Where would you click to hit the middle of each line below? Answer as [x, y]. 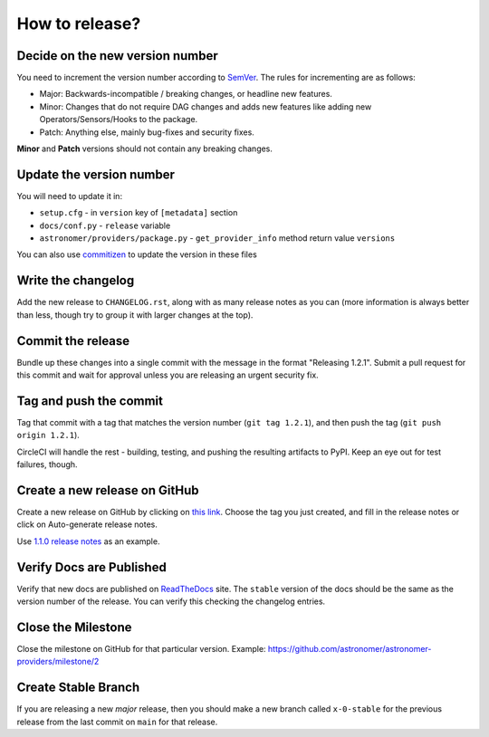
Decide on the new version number [118, 56]
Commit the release [73, 341]
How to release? [79, 24]
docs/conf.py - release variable [105, 225]
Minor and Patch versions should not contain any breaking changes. [145, 148]
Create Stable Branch [78, 688]
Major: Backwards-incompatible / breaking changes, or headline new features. [186, 94]
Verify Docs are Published [91, 567]
